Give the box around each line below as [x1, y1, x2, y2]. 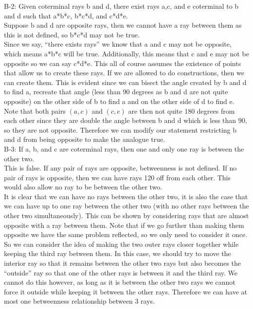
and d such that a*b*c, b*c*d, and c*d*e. [4, 10, 128, 20]
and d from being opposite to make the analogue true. [4, 134, 165, 144]
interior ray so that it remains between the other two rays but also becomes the [4, 258, 241, 268]
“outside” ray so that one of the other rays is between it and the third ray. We [4, 267, 237, 277]
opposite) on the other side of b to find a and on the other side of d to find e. [4, 96, 235, 106]
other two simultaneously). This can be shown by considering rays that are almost [4, 210, 249, 221]
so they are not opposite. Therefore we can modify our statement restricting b [4, 124, 237, 135]
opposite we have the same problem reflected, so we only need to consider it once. [4, 229, 248, 240]
